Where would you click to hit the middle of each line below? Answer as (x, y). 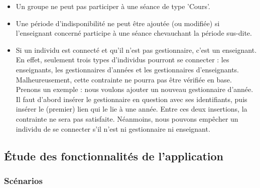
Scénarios (23, 180)
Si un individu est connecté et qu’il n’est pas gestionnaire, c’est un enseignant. (136, 50)
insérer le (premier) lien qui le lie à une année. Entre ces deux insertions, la (132, 109)
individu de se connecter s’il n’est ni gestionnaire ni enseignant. (113, 128)
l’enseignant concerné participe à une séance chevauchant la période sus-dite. (134, 33)
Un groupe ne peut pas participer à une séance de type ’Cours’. (113, 6)
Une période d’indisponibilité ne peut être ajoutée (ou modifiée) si (118, 23)
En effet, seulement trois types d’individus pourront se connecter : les (122, 60)
